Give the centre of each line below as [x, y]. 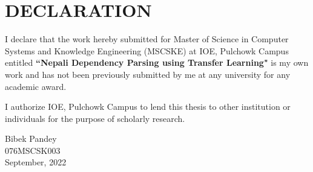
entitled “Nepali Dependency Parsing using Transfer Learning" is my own [157, 62]
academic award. [36, 86]
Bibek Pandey [31, 139]
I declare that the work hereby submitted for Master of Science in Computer [147, 39]
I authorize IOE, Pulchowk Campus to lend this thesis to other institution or [148, 107]
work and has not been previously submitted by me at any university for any [148, 74]
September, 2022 [36, 162]
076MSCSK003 [33, 150]
